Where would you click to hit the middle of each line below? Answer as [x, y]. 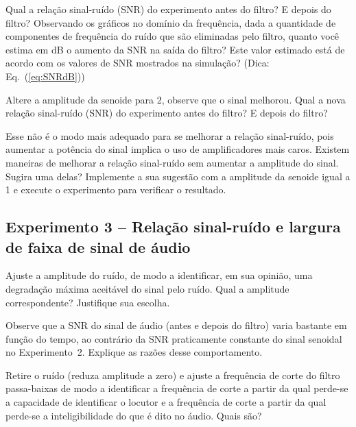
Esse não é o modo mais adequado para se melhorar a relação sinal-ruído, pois [170, 135]
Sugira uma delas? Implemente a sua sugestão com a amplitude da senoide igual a [178, 176]
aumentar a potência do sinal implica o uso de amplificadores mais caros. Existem [178, 149]
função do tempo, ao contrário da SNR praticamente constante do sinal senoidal [174, 338]
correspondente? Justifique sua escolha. [88, 302]
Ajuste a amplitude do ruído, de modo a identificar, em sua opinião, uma [159, 275]
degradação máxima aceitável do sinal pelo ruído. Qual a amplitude [147, 288]
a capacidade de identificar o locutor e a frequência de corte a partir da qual [166, 402]
